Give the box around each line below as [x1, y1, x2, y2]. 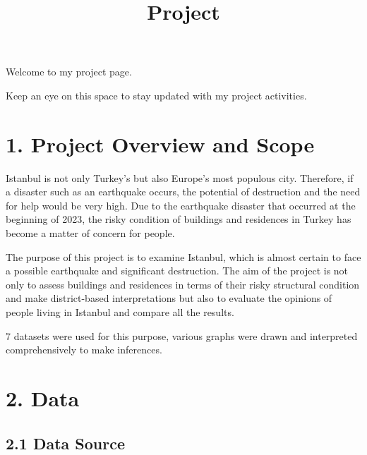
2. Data [6, 384, 80, 412]
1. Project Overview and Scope [6, 129, 315, 158]
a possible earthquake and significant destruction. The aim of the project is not [6, 263, 349, 278]
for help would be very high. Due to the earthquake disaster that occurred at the [6, 198, 356, 212]
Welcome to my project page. [6, 64, 132, 79]
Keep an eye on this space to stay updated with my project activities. [6, 87, 307, 102]
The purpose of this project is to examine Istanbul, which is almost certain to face [6, 249, 361, 264]
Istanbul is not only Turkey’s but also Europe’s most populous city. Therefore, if [6, 170, 354, 185]
